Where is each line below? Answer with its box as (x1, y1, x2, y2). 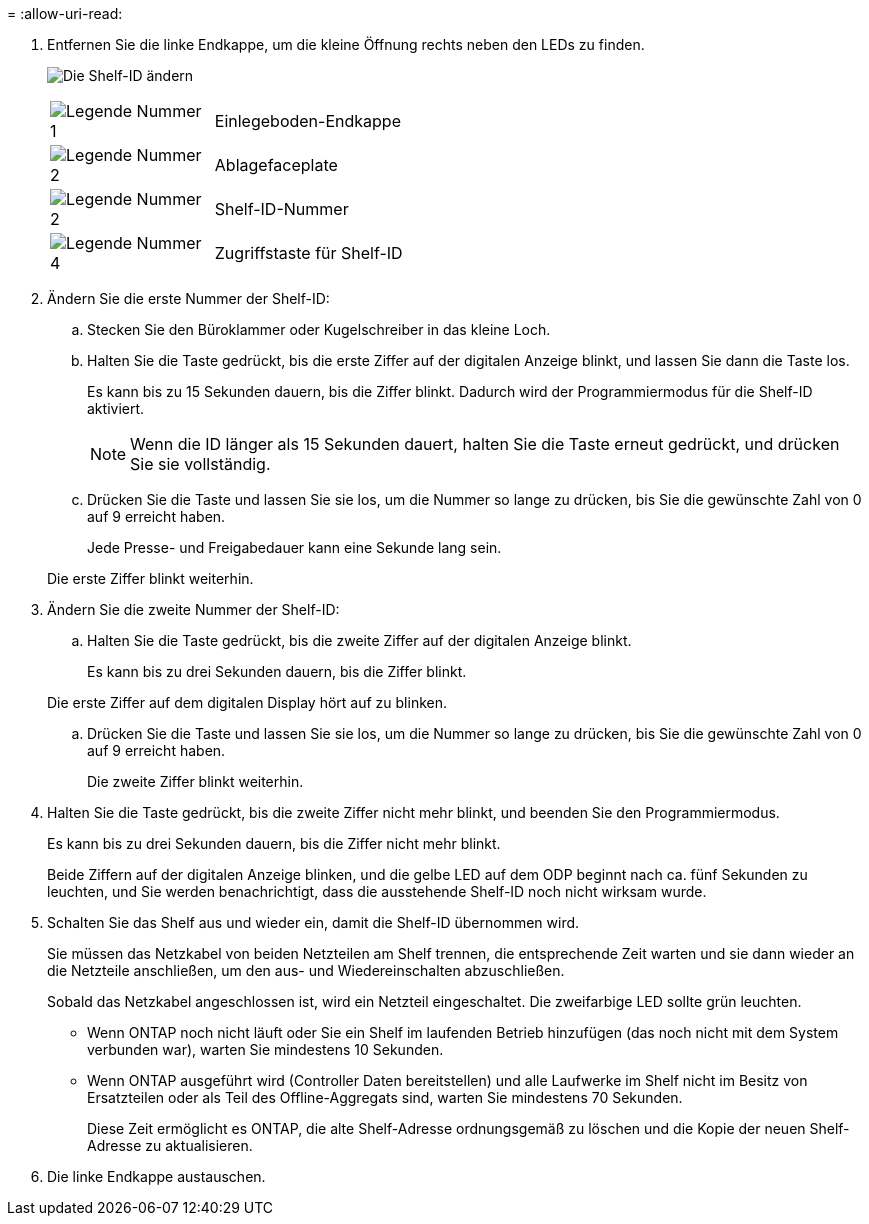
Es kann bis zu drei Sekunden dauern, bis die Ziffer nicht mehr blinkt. (47, 835, 501, 852)
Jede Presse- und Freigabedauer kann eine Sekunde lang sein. (87, 539, 502, 556)
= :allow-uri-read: (7, 5, 123, 22)
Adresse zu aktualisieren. (87, 1137, 253, 1154)
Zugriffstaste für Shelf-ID (214, 243, 403, 263)
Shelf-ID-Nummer (214, 199, 349, 219)
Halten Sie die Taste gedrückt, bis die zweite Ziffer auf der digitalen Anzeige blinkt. (87, 632, 632, 649)
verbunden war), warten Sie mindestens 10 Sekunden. (87, 1041, 444, 1058)
